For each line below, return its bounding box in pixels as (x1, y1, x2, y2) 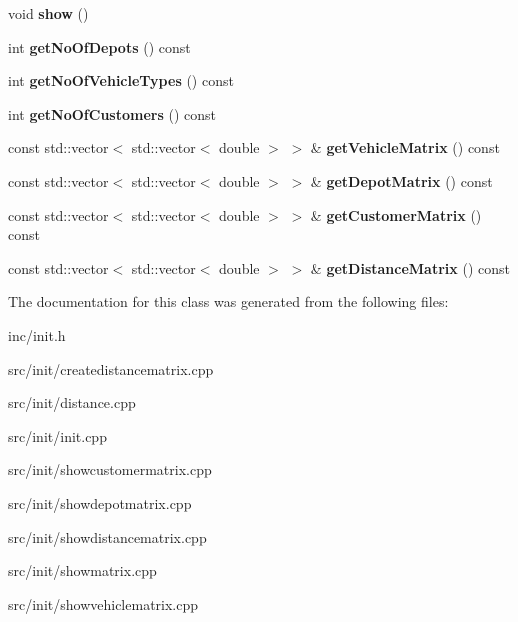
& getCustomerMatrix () (310, 204, 482, 225)
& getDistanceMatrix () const (310, 257, 510, 278)
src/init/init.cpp (8, 425, 107, 446)
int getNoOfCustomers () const (8, 103, 216, 124)
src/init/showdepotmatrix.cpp (8, 492, 192, 513)
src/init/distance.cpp (8, 392, 136, 413)
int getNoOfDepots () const (8, 36, 191, 57)
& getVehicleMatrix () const (310, 137, 500, 158)
